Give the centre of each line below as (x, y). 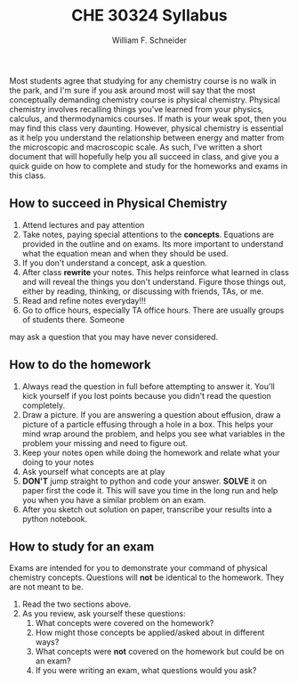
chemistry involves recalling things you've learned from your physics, (137, 109)
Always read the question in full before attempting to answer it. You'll (149, 386)
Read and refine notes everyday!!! (84, 300)
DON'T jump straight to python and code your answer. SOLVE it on (145, 481)
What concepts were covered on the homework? (125, 623)
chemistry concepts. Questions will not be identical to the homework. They (147, 578)
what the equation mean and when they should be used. (125, 253)
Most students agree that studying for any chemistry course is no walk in (143, 80)
